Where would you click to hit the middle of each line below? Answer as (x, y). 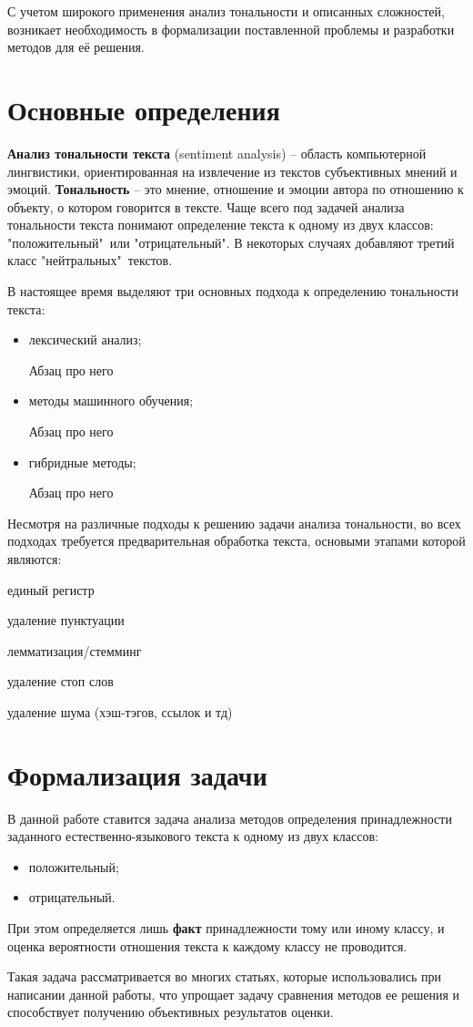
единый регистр (51, 589)
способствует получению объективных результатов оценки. (171, 1012)
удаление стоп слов (60, 681)
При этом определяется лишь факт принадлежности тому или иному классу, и (226, 928)
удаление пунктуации (66, 620)
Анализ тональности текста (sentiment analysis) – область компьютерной (217, 153)
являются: (35, 559)
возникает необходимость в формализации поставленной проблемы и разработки (231, 29)
